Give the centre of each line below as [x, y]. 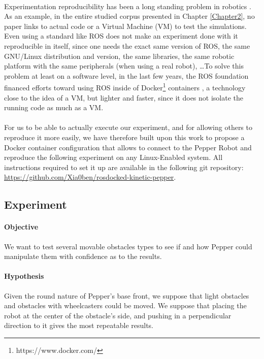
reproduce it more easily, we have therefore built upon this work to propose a [124, 137]
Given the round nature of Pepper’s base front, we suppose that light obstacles [127, 295]
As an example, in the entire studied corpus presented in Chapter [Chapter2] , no [129, 16]
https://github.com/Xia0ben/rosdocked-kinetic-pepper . [90, 177]
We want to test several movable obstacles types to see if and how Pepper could [128, 246]
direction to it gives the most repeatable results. [79, 325]
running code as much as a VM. [54, 107]
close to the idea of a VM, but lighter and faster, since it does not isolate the [124, 97]
